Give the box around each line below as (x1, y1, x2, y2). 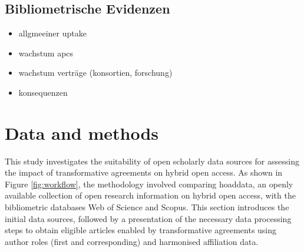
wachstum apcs (18, 46, 74, 59)
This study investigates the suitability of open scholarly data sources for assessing (5, 154, 299, 167)
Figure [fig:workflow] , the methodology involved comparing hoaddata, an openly (5, 177, 293, 190)
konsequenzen (18, 86, 68, 98)
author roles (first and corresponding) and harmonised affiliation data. (5, 235, 259, 247)
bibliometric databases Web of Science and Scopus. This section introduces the (5, 201, 289, 213)
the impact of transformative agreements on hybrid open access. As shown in (5, 166, 283, 179)
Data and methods (5, 120, 158, 145)
